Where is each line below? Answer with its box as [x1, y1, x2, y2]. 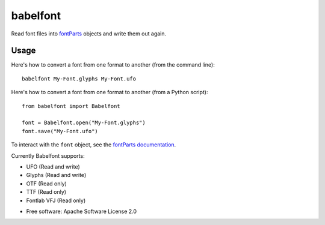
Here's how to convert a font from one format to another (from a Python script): [11, 89, 208, 96]
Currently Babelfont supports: [11, 152, 85, 159]
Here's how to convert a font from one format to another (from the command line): [11, 61, 215, 68]
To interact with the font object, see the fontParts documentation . [11, 141, 176, 148]
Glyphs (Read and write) [26, 172, 87, 179]
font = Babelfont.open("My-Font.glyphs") [22, 119, 146, 126]
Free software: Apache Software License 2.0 [26, 208, 137, 215]
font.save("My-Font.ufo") [22, 128, 99, 134]
